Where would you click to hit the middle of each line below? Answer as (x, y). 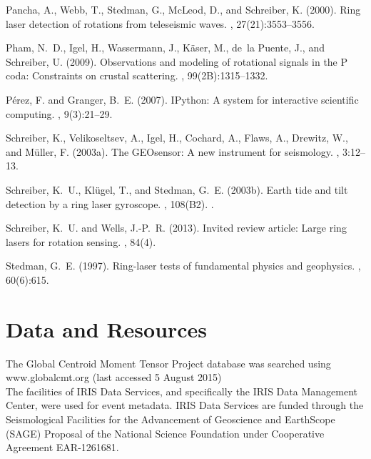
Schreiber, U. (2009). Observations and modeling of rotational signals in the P (177, 61)
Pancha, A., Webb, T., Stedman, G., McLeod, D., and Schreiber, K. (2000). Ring (183, 9)
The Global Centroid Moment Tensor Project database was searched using (168, 363)
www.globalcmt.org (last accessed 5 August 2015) (114, 377)
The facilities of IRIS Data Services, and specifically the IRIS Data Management (182, 391)
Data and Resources (107, 329)
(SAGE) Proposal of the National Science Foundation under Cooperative (165, 433)
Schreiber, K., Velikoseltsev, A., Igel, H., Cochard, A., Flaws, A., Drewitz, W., (177, 138)
